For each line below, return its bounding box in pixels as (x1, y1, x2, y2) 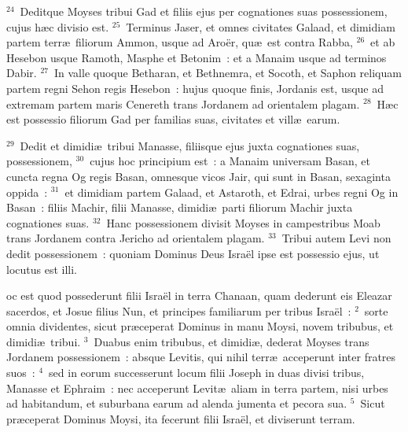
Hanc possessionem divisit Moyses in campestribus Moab (106, 214, 380, 231)
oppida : (6, 183, 48, 200)
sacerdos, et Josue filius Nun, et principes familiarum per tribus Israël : (6, 302, 351, 319)
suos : (6, 364, 35, 381)
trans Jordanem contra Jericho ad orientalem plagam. (6, 230, 265, 246)
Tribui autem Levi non (281, 230, 391, 246)
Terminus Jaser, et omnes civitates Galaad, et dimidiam (126, 18, 395, 35)
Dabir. (6, 65, 37, 81)
